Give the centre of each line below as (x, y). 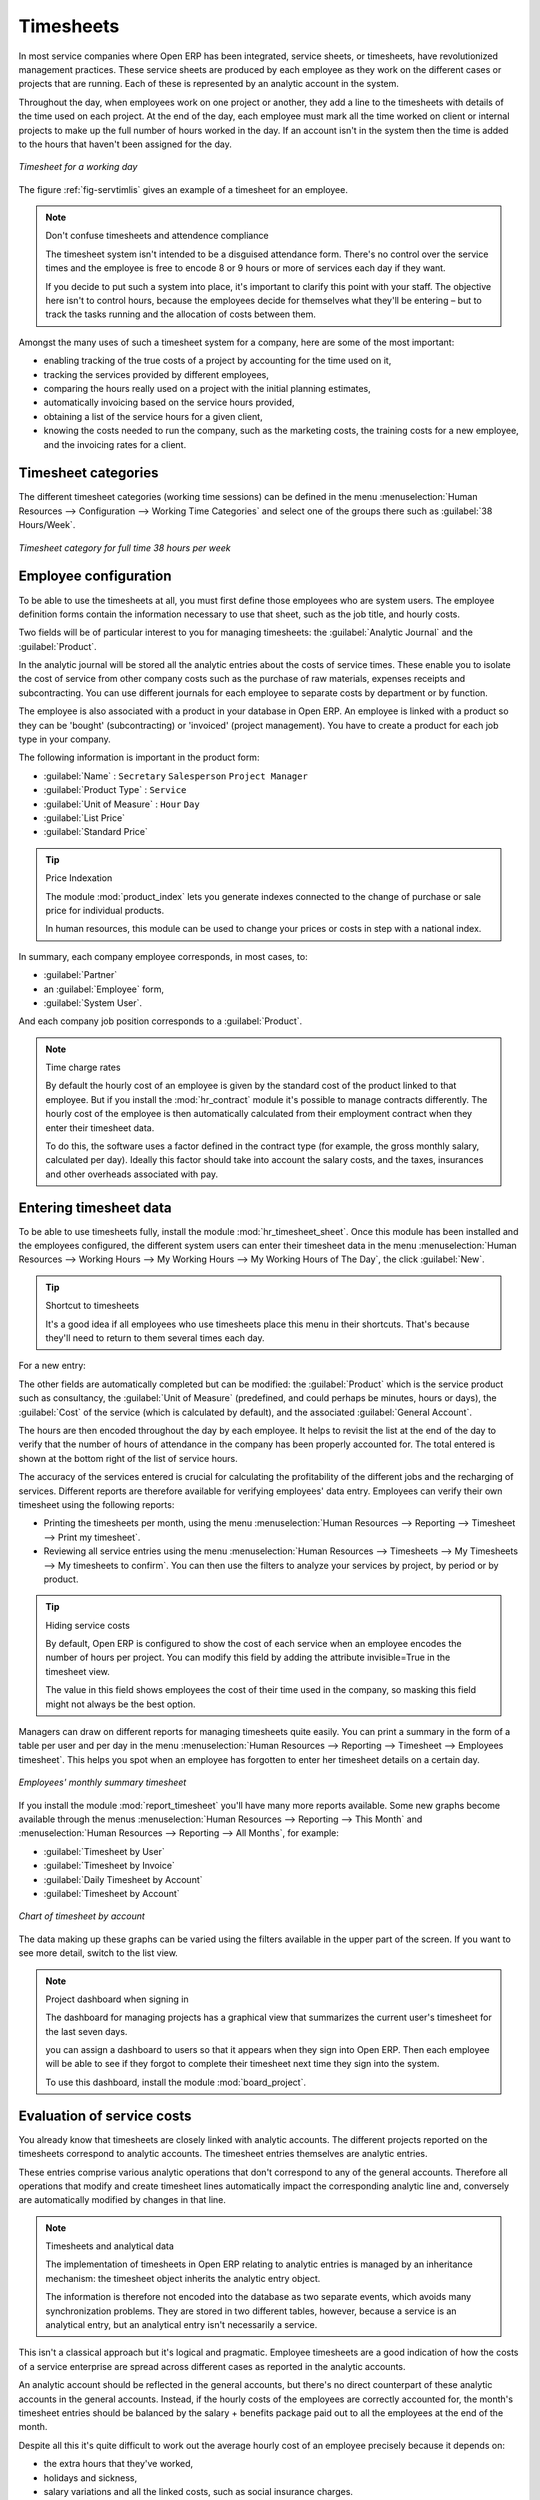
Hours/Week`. (47, 525)
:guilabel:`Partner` (80, 975)
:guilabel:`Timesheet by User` (104, 1851)
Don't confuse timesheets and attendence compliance (157, 236)
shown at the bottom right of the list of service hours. (128, 1458)
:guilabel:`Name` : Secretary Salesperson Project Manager (176, 776)
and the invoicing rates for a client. (115, 444)
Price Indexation (79, 878)
